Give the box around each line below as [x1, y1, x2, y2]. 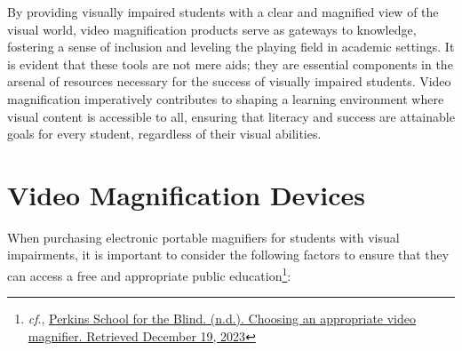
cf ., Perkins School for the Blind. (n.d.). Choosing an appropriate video [28, 309, 416, 328]
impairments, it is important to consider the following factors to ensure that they [7, 245, 450, 264]
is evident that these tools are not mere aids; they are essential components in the [7, 54, 453, 73]
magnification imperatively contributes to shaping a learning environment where [7, 89, 444, 108]
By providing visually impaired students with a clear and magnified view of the [7, 3, 439, 20]
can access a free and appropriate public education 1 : [7, 264, 291, 284]
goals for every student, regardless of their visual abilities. [7, 124, 322, 143]
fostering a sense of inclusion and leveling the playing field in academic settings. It [7, 37, 455, 56]
